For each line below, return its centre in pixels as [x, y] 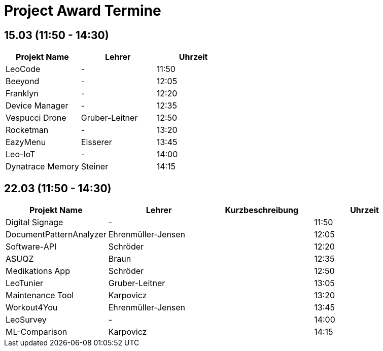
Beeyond [23, 81]
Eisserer [96, 142]
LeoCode [23, 69]
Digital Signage [34, 222]
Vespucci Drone [36, 118]
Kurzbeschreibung [262, 210]
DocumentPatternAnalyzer [56, 235]
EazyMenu [26, 142]
